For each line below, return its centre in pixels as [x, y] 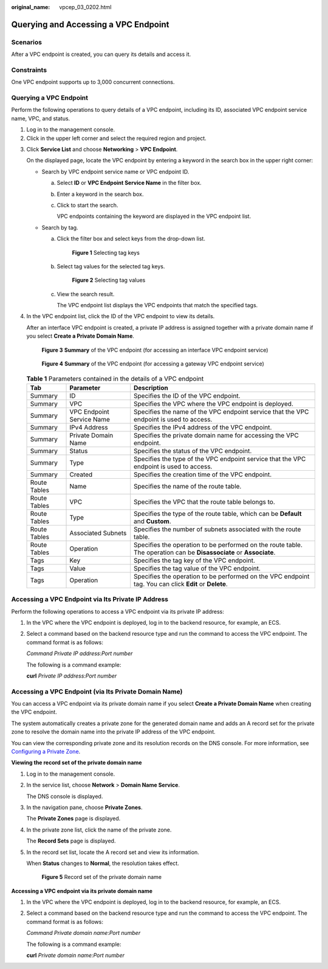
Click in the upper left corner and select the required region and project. [116, 138]
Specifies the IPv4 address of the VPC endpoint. [203, 427]
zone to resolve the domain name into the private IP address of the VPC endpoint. [113, 732]
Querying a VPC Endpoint [50, 98]
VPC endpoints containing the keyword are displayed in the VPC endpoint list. [154, 217]
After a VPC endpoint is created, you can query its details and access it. [101, 54]
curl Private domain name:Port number [75, 956]
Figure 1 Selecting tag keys [106, 252]
